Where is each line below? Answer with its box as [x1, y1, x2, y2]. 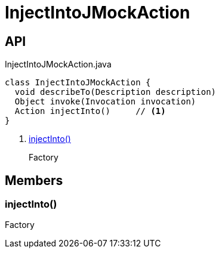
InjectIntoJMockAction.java [5, 59, 112, 70]
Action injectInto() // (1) [14, 106, 166, 116]
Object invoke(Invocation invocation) [14, 97, 196, 107]
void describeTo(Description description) [14, 87, 217, 97]
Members [5, 172, 63, 188]
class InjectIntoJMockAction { [5, 78, 151, 88]
